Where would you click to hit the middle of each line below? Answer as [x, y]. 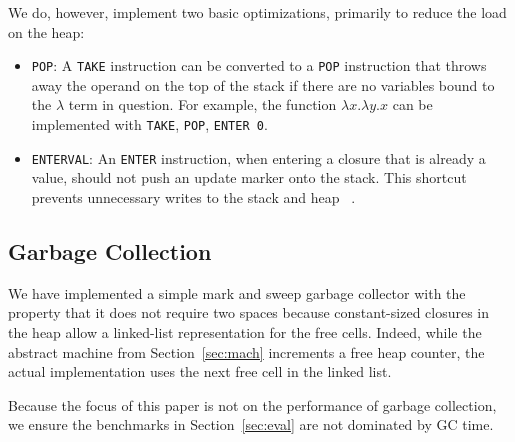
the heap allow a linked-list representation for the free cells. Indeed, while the [245, 331]
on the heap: [46, 31]
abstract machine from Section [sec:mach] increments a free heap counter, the [246, 351]
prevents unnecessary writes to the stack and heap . [193, 196]
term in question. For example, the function [202, 104]
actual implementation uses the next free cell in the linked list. [200, 371]
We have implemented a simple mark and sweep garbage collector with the [237, 292]
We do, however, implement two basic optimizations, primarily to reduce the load [257, 12]
